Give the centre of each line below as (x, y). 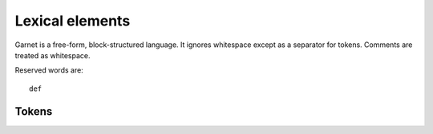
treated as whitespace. (53, 55)
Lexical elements (73, 21)
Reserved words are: (49, 70)
